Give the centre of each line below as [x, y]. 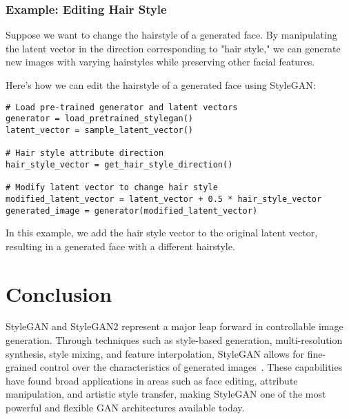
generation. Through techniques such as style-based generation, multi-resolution [174, 340]
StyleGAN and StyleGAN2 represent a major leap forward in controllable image [174, 326]
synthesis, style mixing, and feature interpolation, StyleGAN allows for [155, 353]
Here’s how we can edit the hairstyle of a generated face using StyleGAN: [161, 85]
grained [21, 367]
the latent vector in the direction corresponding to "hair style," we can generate [173, 48]
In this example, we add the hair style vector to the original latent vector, [162, 233]
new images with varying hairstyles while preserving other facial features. [160, 62]
